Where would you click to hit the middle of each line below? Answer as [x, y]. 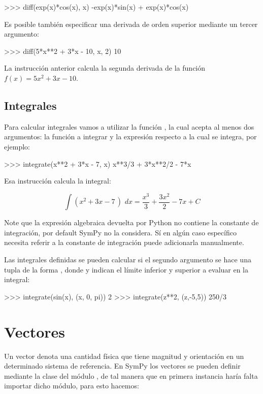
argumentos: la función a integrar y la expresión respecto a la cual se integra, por [130, 137]
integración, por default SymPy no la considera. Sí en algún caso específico [120, 232]
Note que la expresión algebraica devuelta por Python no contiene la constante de [131, 222]
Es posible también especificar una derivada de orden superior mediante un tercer [131, 24]
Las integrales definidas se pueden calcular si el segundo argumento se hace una [128, 260]
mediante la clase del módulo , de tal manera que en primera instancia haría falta [131, 375]
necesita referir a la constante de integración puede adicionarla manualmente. [124, 242]
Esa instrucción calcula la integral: [58, 181]
